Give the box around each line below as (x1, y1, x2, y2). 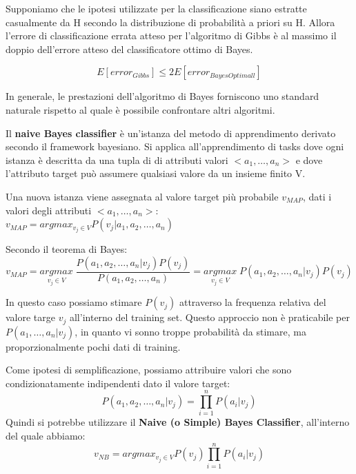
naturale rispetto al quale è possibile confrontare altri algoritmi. (6, 102, 275, 116)
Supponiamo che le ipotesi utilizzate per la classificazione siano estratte (6, 1, 307, 15)
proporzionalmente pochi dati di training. (6, 339, 181, 353)
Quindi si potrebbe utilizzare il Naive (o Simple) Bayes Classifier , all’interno (6, 415, 350, 429)
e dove (295, 152, 323, 167)
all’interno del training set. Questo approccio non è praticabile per (69, 310, 350, 324)
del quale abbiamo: (6, 429, 86, 443)
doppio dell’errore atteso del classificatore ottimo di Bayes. (6, 41, 253, 56)
